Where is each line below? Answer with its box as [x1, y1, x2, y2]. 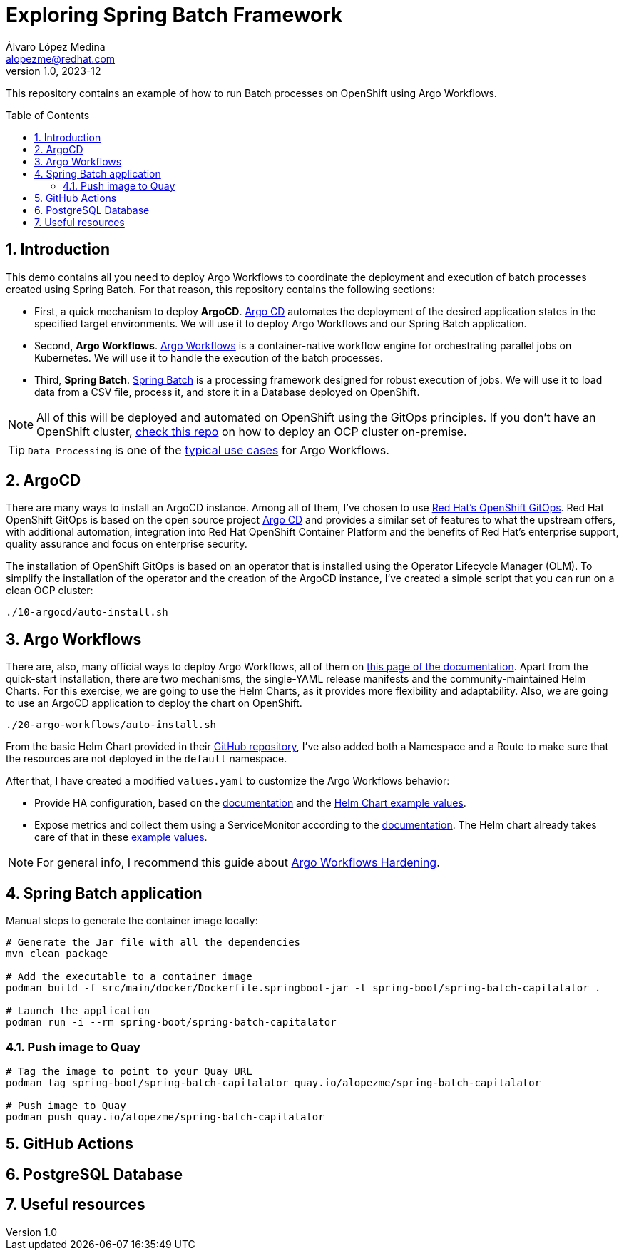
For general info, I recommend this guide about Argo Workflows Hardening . [36, 855, 440, 870]
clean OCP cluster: [6, 584, 93, 597]
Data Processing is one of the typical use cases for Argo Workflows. [28, 442, 389, 457]
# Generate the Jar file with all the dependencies [6, 936, 301, 949]
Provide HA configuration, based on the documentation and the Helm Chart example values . [34, 797, 466, 810]
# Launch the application [6, 1005, 150, 1017]
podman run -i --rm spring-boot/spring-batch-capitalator [6, 1016, 337, 1028]
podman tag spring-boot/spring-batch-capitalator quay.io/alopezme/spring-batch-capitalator [6, 1076, 541, 1088]
